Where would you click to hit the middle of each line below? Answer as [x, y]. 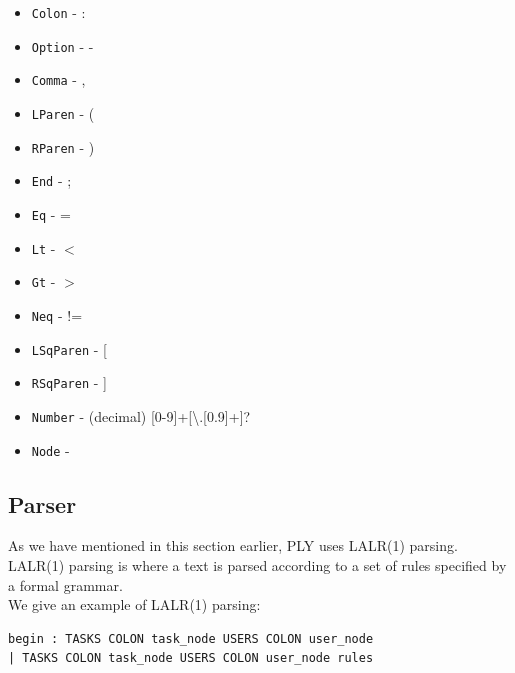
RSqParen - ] [69, 382]
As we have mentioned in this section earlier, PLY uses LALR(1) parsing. [233, 545]
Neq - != [57, 314]
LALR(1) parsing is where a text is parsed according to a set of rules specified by [257, 564]
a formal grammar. [65, 584]
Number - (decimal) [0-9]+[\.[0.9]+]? [141, 415]
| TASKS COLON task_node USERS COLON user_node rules [191, 658]
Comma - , [58, 79]
